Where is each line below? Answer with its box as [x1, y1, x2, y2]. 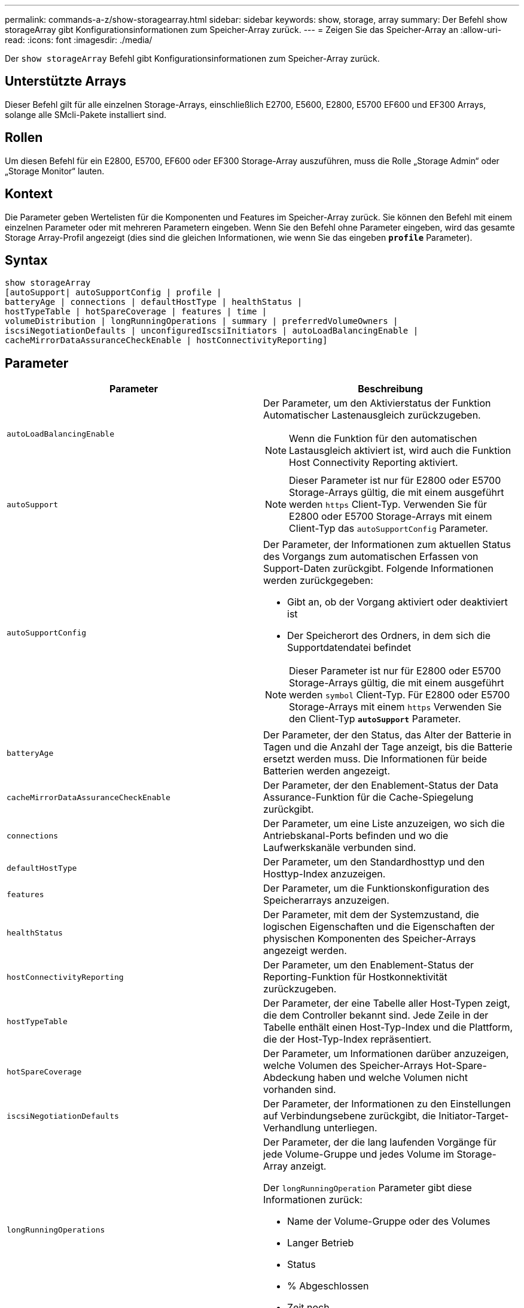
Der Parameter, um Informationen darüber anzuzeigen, [263, 1047, 509, 1060]
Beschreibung [358, 383, 423, 395]
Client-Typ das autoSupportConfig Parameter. [289, 522, 488, 535]
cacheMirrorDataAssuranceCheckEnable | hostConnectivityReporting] [5, 335, 328, 346]
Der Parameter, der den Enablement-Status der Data [263, 779, 499, 792]
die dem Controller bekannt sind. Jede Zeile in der [263, 1009, 489, 1022]
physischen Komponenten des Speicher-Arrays [263, 932, 476, 945]
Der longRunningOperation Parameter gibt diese [263, 1182, 472, 1194]
